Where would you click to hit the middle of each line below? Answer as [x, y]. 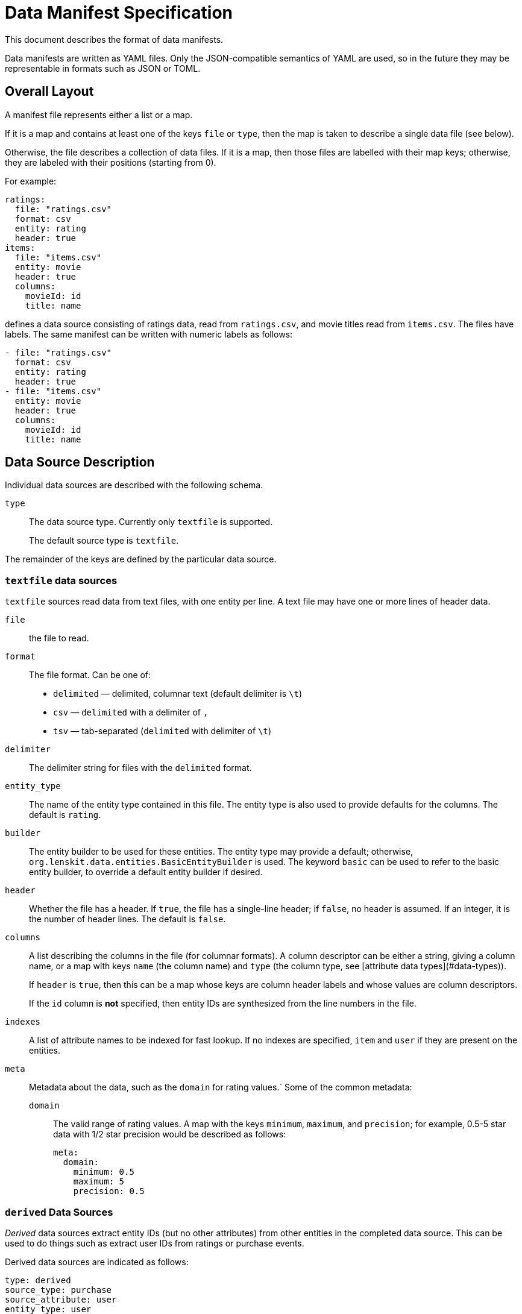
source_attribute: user [61, 1299]
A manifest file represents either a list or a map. [99, 115]
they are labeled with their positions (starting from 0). [111, 162]
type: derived [38, 1280]
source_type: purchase [58, 1290]
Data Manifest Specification [119, 13]
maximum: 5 [99, 1182]
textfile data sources [61, 580]
